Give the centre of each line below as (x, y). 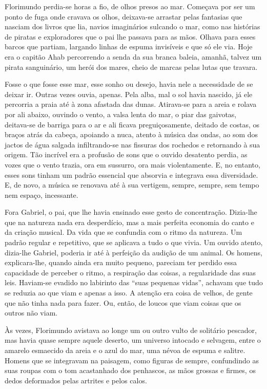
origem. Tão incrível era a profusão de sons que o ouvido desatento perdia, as (126, 154)
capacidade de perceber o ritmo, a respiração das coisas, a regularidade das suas (130, 272)
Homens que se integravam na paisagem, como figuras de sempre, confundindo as (132, 360)
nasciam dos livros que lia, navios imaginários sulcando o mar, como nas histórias (132, 26)
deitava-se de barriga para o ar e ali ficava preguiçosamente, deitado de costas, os (132, 124)
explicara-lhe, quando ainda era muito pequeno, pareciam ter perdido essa (121, 262)
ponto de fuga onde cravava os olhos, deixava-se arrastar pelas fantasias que (124, 16)
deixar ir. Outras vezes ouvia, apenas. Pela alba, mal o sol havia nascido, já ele (129, 94)
